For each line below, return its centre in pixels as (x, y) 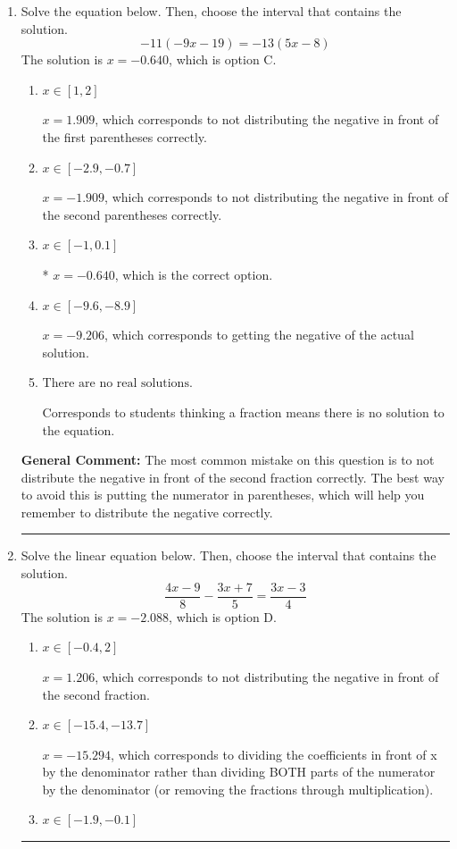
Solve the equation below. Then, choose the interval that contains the (211, 11)
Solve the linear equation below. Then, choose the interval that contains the (228, 555)
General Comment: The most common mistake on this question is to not (228, 460)
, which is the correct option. (194, 274)
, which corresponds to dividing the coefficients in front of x (274, 754)
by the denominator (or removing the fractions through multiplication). (238, 789)
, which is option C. (223, 59)
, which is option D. (223, 616)
